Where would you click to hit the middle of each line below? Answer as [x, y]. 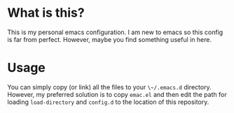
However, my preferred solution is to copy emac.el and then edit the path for [117, 94]
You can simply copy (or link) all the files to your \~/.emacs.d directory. [109, 87]
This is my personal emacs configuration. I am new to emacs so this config [115, 32]
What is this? [46, 13]
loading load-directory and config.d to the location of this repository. [108, 102]
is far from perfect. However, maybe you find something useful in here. [110, 39]
